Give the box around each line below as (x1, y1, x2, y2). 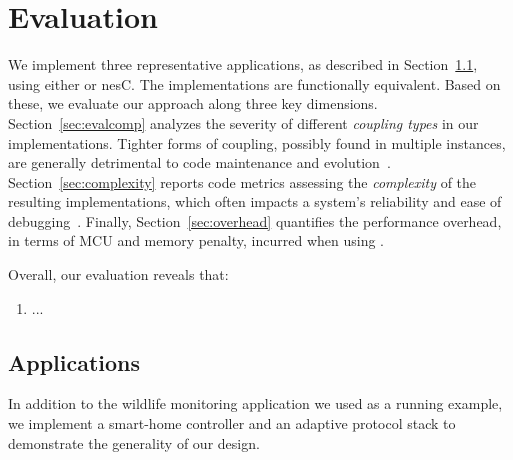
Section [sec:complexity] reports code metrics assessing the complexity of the (8, 171, 477, 192)
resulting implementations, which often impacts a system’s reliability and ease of (8, 191, 502, 212)
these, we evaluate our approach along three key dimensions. (8, 93, 378, 114)
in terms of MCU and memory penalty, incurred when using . (8, 230, 384, 251)
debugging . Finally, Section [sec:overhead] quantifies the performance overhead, (8, 210, 502, 231)
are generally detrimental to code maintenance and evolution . (8, 152, 391, 173)
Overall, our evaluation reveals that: (8, 264, 229, 285)
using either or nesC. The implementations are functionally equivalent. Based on (8, 73, 501, 94)
